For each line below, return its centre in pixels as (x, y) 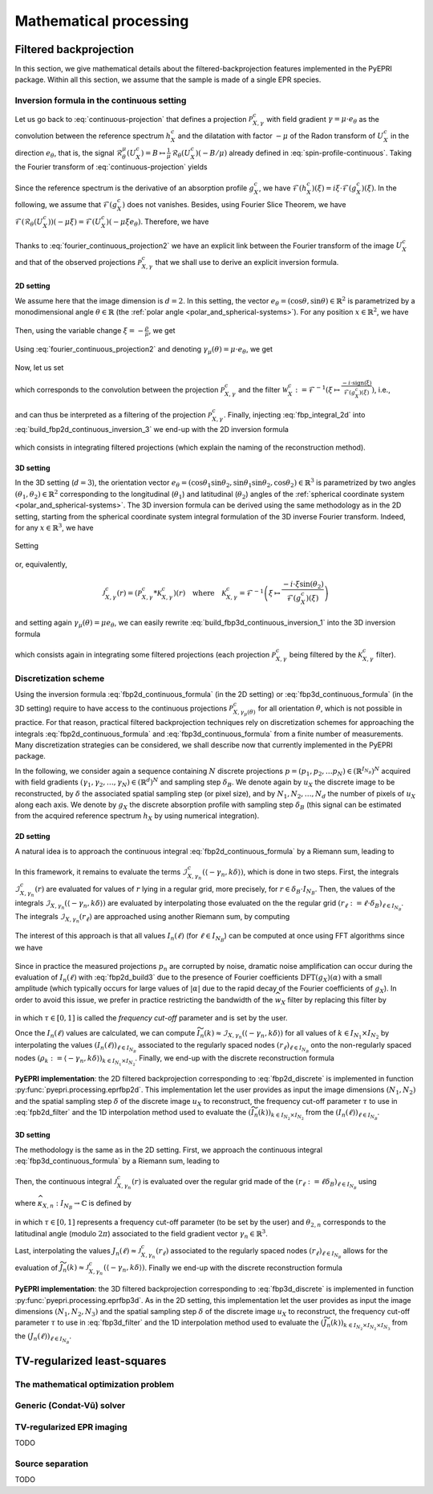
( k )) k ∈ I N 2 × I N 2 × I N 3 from (369, 1325)
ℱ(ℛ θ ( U (29, 222)
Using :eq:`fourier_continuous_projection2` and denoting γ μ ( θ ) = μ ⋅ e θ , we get (144, 350)
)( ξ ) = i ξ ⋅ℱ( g (334, 188)
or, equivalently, (41, 564)
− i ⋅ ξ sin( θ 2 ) (303, 584)
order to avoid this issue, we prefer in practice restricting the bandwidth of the (144, 999)
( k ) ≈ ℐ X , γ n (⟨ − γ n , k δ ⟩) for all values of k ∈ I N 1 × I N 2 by (297, 1034)
